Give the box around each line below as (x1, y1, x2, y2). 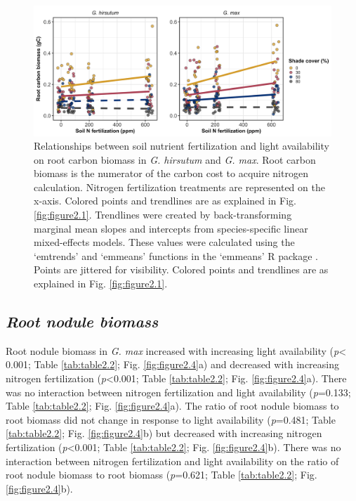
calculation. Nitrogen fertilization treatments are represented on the (34, 179, 325, 194)
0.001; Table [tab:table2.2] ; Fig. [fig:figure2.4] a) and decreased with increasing (6, 357, 339, 372)
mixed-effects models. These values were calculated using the (34, 235, 295, 249)
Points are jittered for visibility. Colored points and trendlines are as (34, 262, 329, 277)
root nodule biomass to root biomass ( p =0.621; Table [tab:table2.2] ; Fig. (6, 467, 317, 482)
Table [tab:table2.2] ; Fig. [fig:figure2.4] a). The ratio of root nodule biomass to (6, 398, 339, 413)
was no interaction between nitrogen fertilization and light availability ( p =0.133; (6, 384, 351, 399)
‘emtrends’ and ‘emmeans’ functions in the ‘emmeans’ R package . (34, 248, 318, 263)
